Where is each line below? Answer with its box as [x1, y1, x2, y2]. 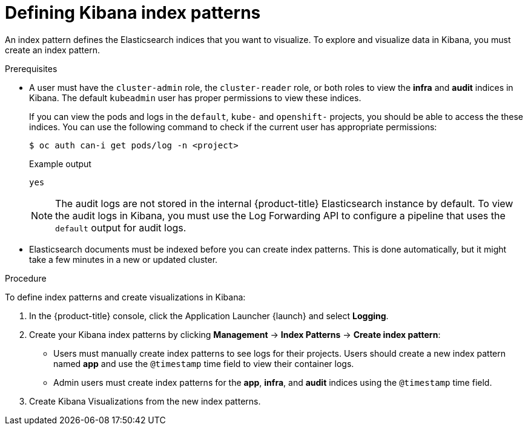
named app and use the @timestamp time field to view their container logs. [53, 358, 354, 369]
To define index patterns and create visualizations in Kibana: [5, 291, 246, 302]
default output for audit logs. [55, 221, 186, 234]
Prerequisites [5, 63, 58, 74]
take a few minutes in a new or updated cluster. [29, 254, 218, 265]
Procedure [5, 273, 47, 283]
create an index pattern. [5, 44, 101, 55]
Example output [29, 158, 91, 169]
